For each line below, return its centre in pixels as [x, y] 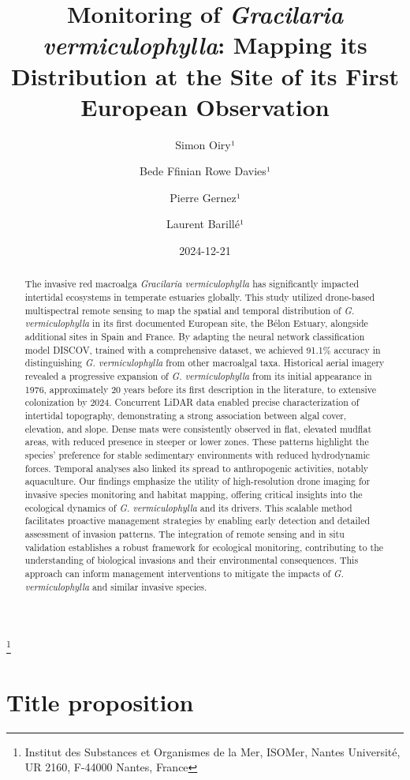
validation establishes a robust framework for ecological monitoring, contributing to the [204, 547]
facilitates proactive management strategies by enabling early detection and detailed [198, 521]
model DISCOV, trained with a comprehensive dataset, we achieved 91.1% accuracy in [203, 349]
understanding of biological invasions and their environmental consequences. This [192, 560]
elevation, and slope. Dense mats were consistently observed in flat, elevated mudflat [198, 428]
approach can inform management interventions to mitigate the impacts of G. [184, 573]
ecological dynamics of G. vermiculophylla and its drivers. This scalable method [188, 507]
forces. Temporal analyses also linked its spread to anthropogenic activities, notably [197, 468]
